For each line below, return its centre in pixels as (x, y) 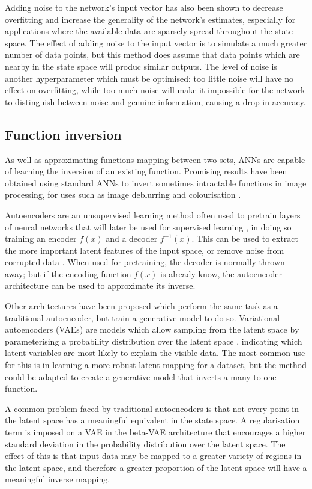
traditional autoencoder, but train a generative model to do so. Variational (142, 317)
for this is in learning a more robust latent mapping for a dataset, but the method (156, 365)
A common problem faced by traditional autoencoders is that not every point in (152, 408)
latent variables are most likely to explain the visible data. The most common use (155, 353)
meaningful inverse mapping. (58, 479)
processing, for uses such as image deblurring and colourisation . (123, 195)
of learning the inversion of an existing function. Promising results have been (146, 171)
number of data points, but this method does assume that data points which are (152, 54)
